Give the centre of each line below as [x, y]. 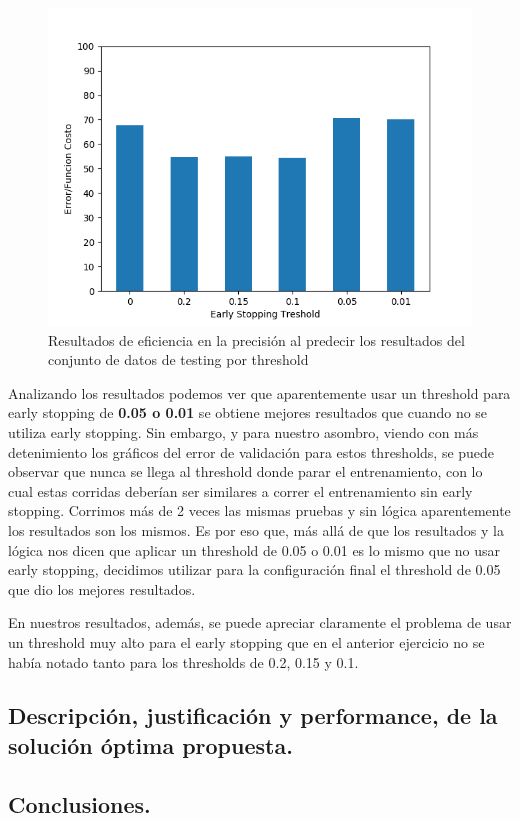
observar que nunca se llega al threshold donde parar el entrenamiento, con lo [245, 471]
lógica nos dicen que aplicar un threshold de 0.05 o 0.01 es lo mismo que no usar [254, 549]
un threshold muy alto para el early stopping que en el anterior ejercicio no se [246, 641]
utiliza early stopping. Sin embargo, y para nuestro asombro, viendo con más [243, 431]
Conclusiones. [79, 803]
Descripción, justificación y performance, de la [253, 715]
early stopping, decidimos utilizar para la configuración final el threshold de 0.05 [254, 569]
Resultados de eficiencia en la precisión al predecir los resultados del [256, 339]
